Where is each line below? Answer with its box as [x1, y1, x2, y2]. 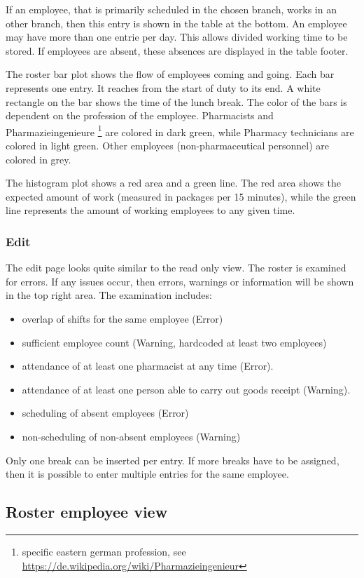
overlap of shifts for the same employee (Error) [22, 311, 223, 325]
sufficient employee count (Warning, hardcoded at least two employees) [22, 335, 327, 349]
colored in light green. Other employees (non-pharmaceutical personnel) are [6, 138, 329, 152]
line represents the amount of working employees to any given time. [6, 203, 295, 217]
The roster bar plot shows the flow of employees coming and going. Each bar [6, 67, 335, 81]
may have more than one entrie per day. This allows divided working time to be [6, 29, 348, 44]
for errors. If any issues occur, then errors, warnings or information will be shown [6, 274, 354, 288]
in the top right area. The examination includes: [6, 288, 212, 302]
